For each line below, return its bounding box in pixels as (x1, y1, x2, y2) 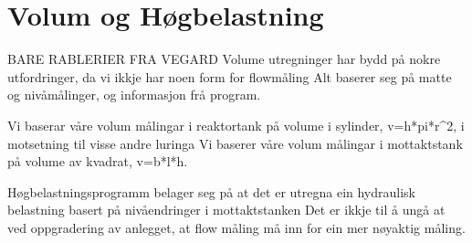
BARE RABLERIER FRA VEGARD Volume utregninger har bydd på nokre (7, 49, 441, 69)
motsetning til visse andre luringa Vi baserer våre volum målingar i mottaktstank (7, 133, 463, 153)
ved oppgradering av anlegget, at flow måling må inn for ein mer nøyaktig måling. (7, 217, 466, 237)
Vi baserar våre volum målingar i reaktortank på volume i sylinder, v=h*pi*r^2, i (7, 115, 465, 134)
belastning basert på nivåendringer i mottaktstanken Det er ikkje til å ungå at (7, 200, 446, 219)
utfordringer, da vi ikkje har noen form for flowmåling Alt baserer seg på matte (7, 67, 452, 86)
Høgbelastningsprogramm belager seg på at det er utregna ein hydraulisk (7, 182, 416, 201)
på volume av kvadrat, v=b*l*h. (7, 152, 188, 171)
